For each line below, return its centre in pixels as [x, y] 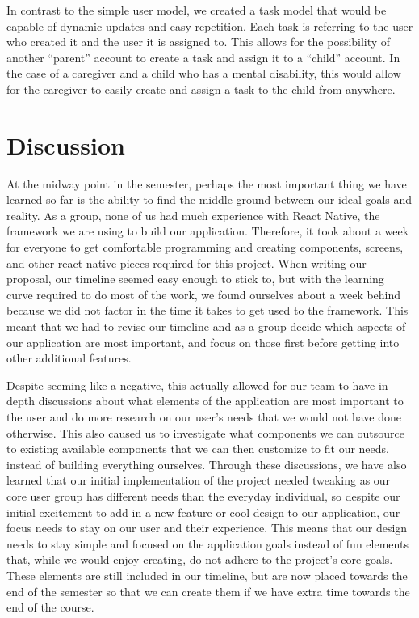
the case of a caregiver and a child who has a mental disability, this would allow [204, 73]
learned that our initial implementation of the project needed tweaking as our [199, 480]
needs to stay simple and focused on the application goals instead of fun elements [207, 543]
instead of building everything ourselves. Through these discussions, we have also [207, 464]
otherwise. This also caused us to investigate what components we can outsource [205, 432]
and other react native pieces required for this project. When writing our [186, 262]
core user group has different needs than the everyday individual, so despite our [203, 495]
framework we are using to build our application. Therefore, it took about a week [208, 231]
